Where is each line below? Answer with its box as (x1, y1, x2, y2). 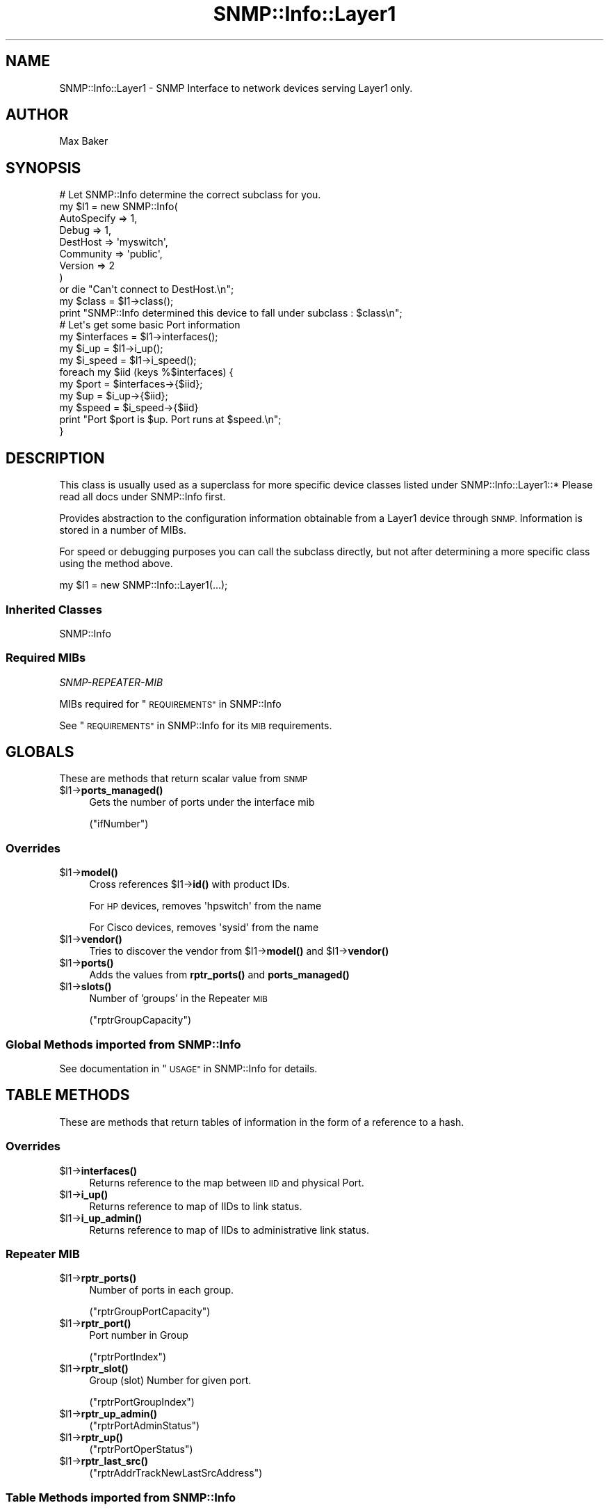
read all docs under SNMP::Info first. (59, 491, 226, 503)
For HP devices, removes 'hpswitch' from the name (89, 900, 322, 912)
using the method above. (59, 557, 173, 570)
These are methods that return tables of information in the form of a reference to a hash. (59, 1115, 464, 1128)
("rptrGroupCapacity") (89, 1014, 192, 1026)
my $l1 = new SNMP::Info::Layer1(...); (59, 579, 228, 591)
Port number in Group (89, 1329, 188, 1342)
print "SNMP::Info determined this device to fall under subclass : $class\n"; (59, 307, 403, 319)
